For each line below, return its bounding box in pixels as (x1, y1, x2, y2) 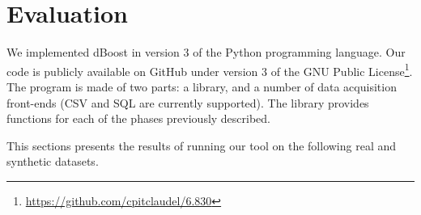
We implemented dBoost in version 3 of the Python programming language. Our (6, 44, 406, 61)
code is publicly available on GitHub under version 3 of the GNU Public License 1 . (6, 60, 413, 79)
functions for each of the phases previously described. (6, 110, 271, 127)
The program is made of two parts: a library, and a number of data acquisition (6, 78, 397, 95)
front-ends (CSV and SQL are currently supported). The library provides (6, 94, 369, 111)
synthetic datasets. (6, 153, 99, 170)
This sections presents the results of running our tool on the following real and (6, 137, 397, 154)
